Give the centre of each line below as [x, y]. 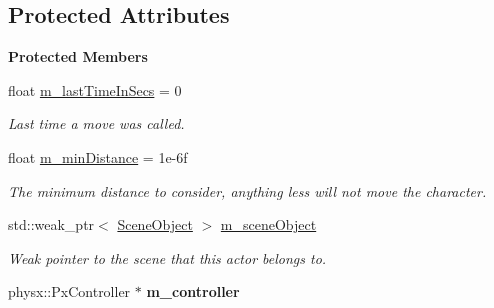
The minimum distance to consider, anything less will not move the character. [247, 190]
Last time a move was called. [96, 123]
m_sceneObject [268, 224]
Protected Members [78, 56]
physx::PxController [69, 291]
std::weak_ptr [51, 224]
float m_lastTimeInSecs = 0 [95, 89]
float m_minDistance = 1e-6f [98, 156]
